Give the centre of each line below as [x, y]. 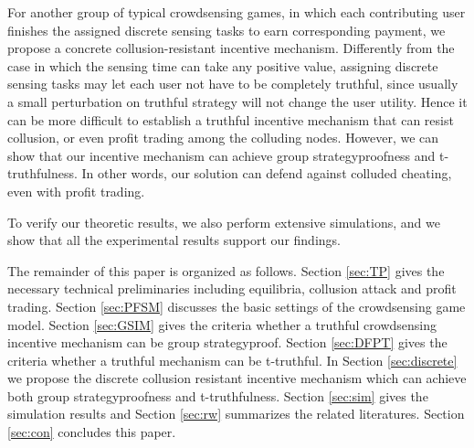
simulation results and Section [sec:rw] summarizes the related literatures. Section [236, 414]
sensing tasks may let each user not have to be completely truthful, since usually [233, 84]
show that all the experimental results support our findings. [174, 240]
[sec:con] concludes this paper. [92, 432]
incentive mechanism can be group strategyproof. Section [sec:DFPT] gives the [227, 342]
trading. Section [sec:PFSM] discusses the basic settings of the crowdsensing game [237, 306]
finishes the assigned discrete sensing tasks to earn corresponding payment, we [226, 30]
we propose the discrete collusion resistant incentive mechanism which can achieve [237, 378]
